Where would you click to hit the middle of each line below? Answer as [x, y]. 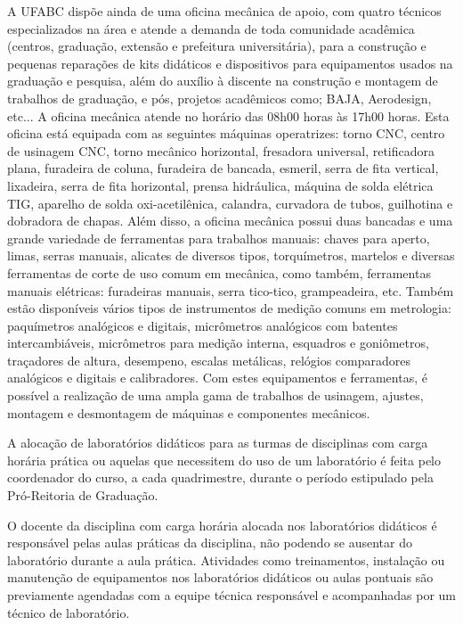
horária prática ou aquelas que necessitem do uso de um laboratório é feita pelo [224, 460]
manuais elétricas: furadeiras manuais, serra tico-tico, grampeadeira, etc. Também [231, 290]
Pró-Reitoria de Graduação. [83, 495]
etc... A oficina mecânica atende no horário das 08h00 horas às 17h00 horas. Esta [228, 115]
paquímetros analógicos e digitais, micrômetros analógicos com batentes [203, 325]
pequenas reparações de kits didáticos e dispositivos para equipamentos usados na [230, 63]
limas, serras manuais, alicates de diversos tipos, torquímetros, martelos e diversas [231, 255]
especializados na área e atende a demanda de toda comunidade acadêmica [211, 28]
